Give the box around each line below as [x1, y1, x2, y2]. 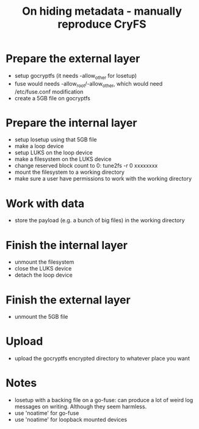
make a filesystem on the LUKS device [14, 155, 112, 163]
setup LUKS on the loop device [14, 149, 93, 157]
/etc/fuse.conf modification [14, 88, 84, 95]
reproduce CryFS [57, 17, 147, 31]
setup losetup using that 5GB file [14, 136, 97, 143]
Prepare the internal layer [5, 116, 137, 130]
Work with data [5, 196, 85, 211]
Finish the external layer [5, 293, 131, 307]
